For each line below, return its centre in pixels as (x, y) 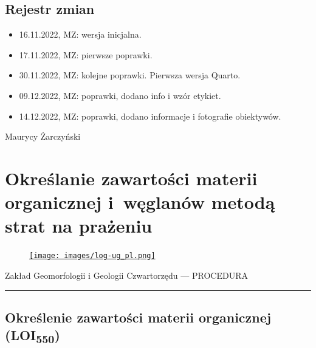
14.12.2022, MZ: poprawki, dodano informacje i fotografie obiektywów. (150, 116)
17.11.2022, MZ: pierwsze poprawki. (86, 54)
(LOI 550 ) (33, 336)
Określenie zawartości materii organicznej (138, 317)
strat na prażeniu (79, 226)
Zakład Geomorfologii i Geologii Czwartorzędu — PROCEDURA (126, 275)
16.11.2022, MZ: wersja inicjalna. (80, 34)
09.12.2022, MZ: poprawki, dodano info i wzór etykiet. (120, 95)
